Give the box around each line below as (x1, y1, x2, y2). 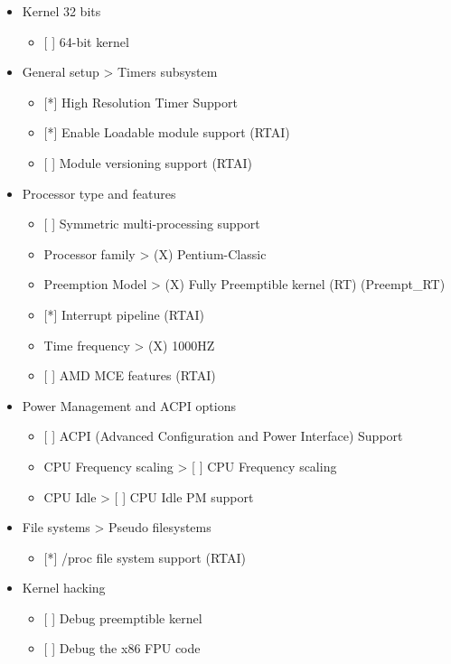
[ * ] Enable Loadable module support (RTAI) (43, 123, 290, 142)
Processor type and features (22, 183, 176, 202)
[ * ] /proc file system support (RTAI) (43, 547, 246, 566)
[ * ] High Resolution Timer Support (43, 92, 238, 111)
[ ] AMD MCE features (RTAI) (43, 366, 216, 385)
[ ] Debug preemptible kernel (43, 608, 202, 627)
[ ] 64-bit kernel (43, 32, 129, 51)
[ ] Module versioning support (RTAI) (43, 153, 252, 172)
